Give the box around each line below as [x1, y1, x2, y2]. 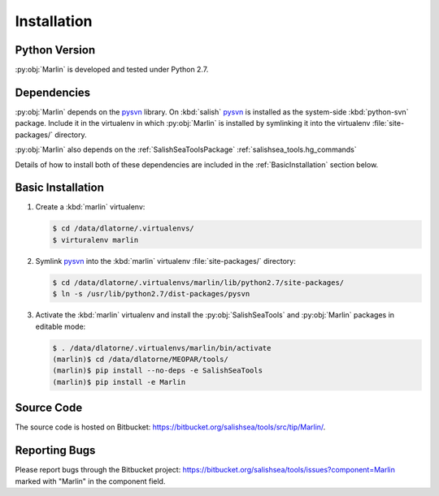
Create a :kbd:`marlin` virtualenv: [35, 202, 146, 212]
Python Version [15, 43, 96, 57]
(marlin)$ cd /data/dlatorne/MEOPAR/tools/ [52, 354, 229, 364]
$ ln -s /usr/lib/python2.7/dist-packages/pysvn [52, 289, 250, 299]
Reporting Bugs [15, 443, 96, 458]
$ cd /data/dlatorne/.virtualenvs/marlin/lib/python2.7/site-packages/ [52, 278, 345, 287]
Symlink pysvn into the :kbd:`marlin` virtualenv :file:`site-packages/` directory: [35, 256, 296, 265]
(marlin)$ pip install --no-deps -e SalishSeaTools [52, 366, 263, 375]
